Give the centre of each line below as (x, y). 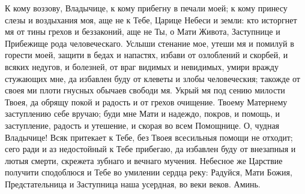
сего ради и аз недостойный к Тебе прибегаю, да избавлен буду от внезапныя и (150, 149)
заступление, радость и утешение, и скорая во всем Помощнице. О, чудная (142, 125)
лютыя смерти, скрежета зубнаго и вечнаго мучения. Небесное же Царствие (144, 160)
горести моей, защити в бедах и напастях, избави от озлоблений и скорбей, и (146, 55)
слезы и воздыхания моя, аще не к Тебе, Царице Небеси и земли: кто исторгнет (151, 19)
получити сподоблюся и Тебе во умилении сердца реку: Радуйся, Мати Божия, (149, 172)
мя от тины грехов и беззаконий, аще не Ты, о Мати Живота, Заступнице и (143, 31)
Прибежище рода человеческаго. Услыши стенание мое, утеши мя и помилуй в (149, 43)
